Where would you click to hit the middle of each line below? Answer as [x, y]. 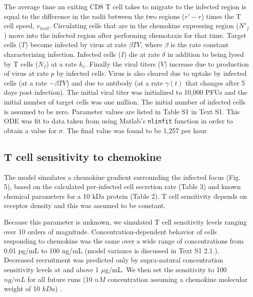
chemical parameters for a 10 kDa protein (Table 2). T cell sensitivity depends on [126, 196]
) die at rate [142, 54]
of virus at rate [26, 73]
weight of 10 [22, 288]
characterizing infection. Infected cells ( [63, 54]
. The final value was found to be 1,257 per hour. [136, 130]
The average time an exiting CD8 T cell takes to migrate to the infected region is [125, 6]
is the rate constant [199, 44]
